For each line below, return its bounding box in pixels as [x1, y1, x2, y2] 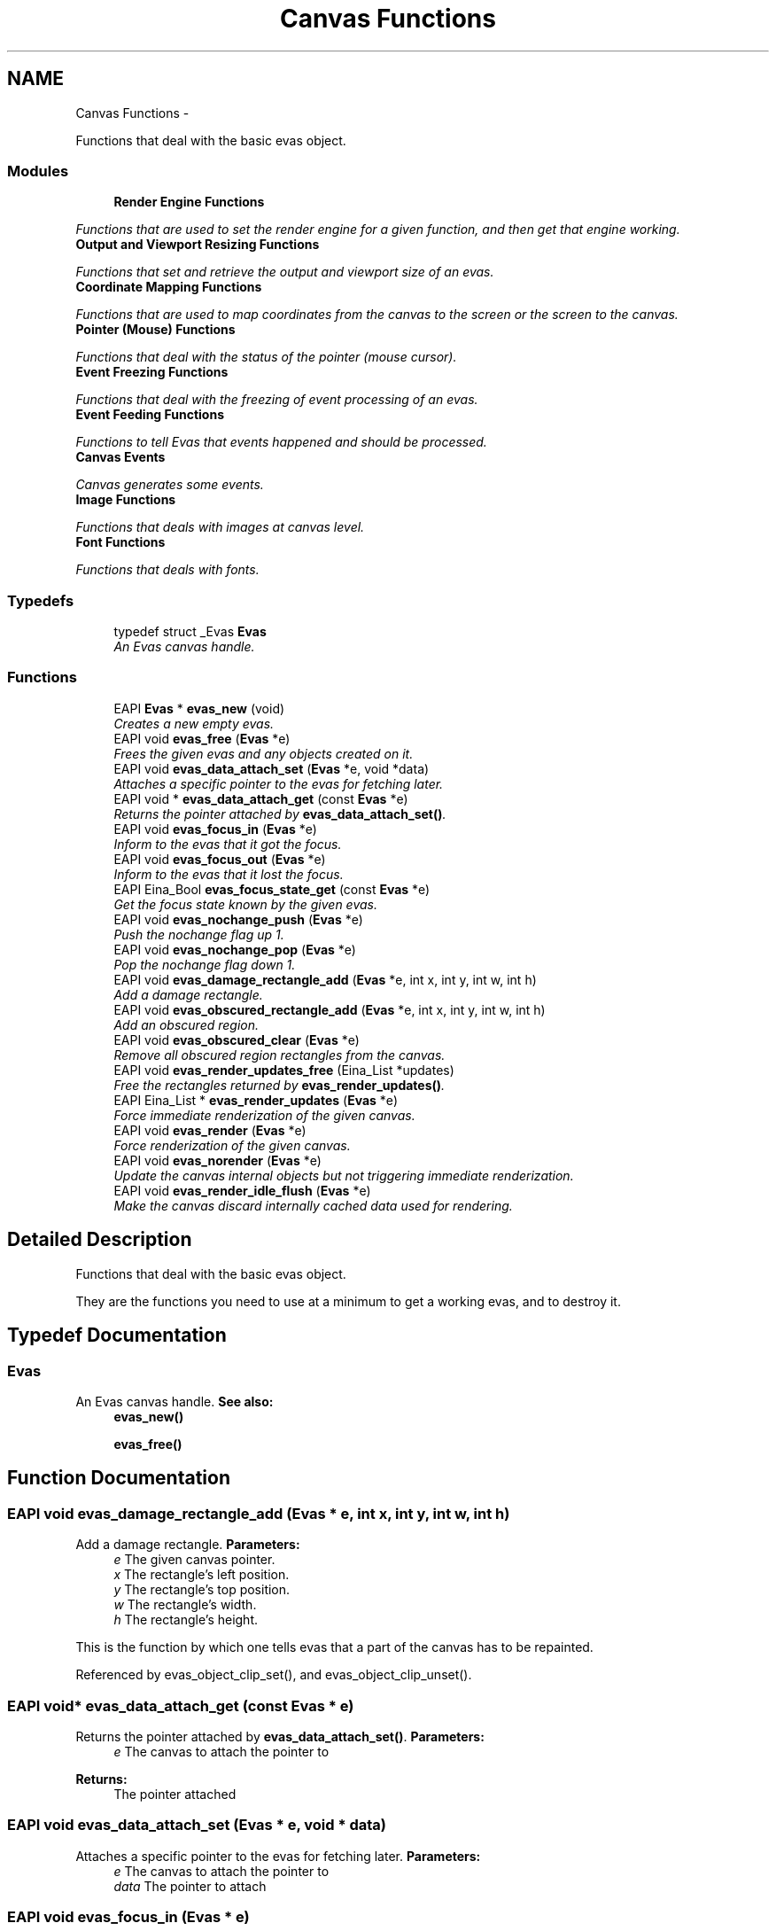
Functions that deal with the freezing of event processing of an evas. [75, 392, 478, 408]
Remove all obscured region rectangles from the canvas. [113, 1047, 446, 1063]
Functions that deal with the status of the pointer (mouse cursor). [75, 349, 457, 365]
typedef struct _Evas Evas [113, 624, 267, 640]
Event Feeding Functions [75, 407, 225, 423]
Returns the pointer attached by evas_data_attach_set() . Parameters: [75, 1728, 485, 1744]
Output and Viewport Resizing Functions [75, 237, 320, 253]
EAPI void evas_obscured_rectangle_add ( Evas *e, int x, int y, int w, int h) [113, 1001, 546, 1017]
